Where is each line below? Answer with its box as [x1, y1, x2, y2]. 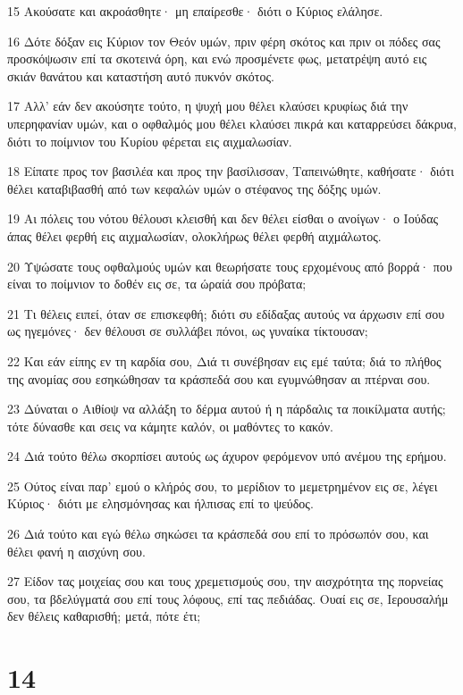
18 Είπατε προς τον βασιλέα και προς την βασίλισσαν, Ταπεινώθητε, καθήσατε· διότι [7, 162, 454, 180]
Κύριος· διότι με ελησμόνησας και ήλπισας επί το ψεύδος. [7, 494, 314, 513]
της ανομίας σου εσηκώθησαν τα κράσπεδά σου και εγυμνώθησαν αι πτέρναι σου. [7, 369, 431, 388]
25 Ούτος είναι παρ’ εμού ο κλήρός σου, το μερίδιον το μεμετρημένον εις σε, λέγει [7, 476, 438, 495]
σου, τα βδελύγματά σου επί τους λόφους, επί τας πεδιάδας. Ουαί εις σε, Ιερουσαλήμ [7, 589, 449, 607]
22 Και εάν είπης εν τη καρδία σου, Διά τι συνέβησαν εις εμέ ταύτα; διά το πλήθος [7, 351, 442, 370]
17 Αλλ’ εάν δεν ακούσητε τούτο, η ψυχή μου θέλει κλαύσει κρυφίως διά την [7, 96, 408, 115]
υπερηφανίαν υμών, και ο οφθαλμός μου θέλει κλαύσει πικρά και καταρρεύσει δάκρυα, [7, 113, 457, 132]
